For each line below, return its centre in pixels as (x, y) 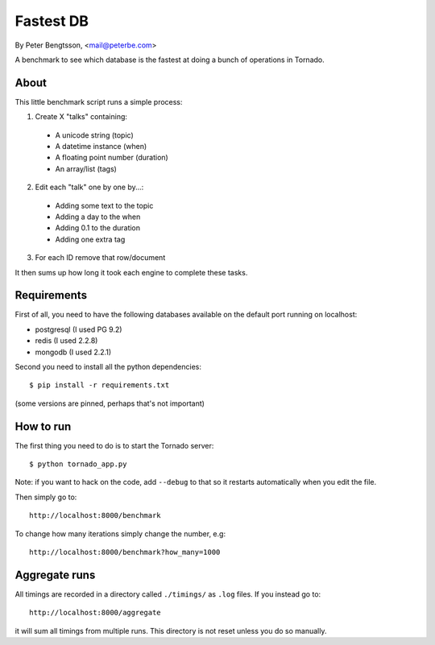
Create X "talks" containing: (81, 117)
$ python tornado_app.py (78, 464)
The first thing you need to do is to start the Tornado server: (114, 445)
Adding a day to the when (98, 217)
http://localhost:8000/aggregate (95, 613)
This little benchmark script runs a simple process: (99, 101)
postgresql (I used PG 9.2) (79, 329)
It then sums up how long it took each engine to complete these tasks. (131, 272)
